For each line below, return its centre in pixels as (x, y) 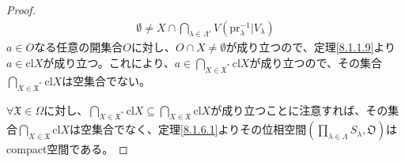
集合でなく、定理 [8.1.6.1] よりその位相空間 (199, 129)
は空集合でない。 (106, 80)
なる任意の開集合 (79, 47)
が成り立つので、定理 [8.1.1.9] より (311, 47)
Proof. (21, 9)
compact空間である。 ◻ (67, 149)
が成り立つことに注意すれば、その (299, 109)
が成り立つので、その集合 (316, 63)
